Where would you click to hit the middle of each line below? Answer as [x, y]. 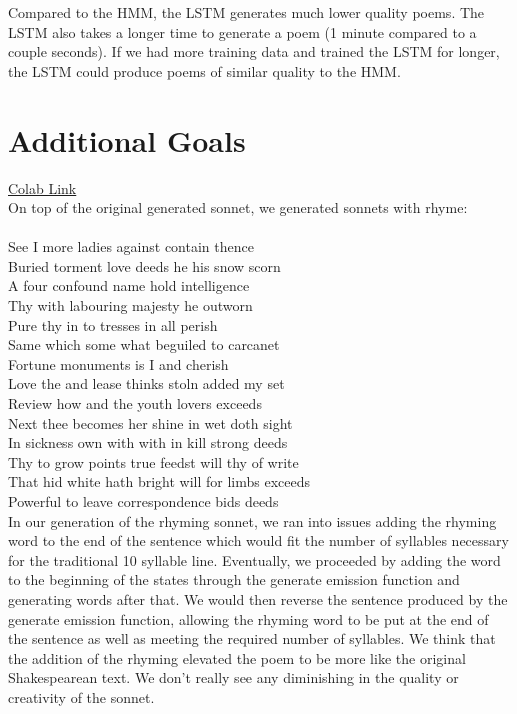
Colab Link [42, 187]
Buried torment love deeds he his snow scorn [144, 265]
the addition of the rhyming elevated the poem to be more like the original [237, 657]
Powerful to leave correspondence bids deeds [143, 501]
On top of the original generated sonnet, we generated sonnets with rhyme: [238, 207]
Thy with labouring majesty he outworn [130, 305]
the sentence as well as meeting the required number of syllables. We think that [252, 638]
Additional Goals [127, 139]
